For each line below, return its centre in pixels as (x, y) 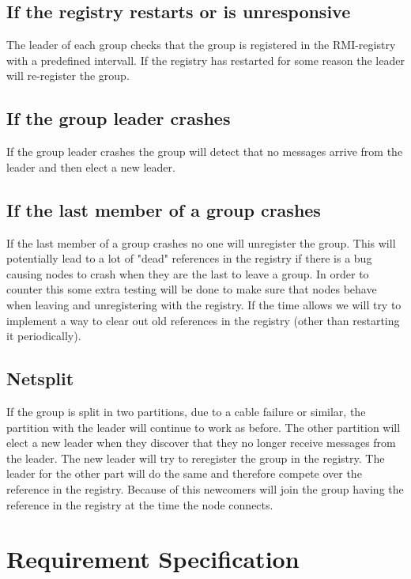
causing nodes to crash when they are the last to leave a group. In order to (188, 273)
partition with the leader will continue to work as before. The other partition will (204, 427)
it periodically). (44, 336)
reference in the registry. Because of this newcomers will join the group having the (205, 488)
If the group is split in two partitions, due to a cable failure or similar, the (186, 411)
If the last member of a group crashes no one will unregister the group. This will (201, 242)
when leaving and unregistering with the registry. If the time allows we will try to (204, 304)
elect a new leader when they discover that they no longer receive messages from (201, 443)
